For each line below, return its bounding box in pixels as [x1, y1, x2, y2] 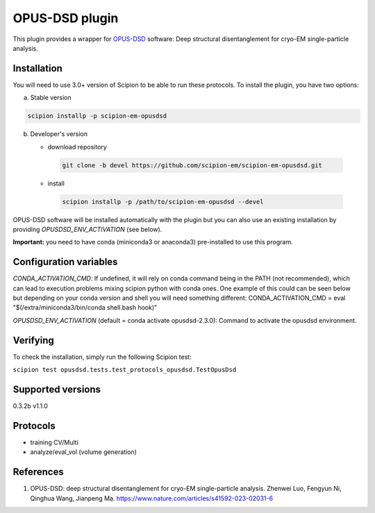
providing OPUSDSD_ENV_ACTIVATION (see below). [12, 225, 162, 233]
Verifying [12, 334, 55, 346]
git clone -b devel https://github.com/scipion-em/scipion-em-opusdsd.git [62, 161, 323, 169]
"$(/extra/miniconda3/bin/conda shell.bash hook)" [12, 303, 158, 312]
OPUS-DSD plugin [12, 10, 119, 26]
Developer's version [30, 130, 88, 138]
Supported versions [12, 383, 101, 395]
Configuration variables [12, 256, 118, 268]
